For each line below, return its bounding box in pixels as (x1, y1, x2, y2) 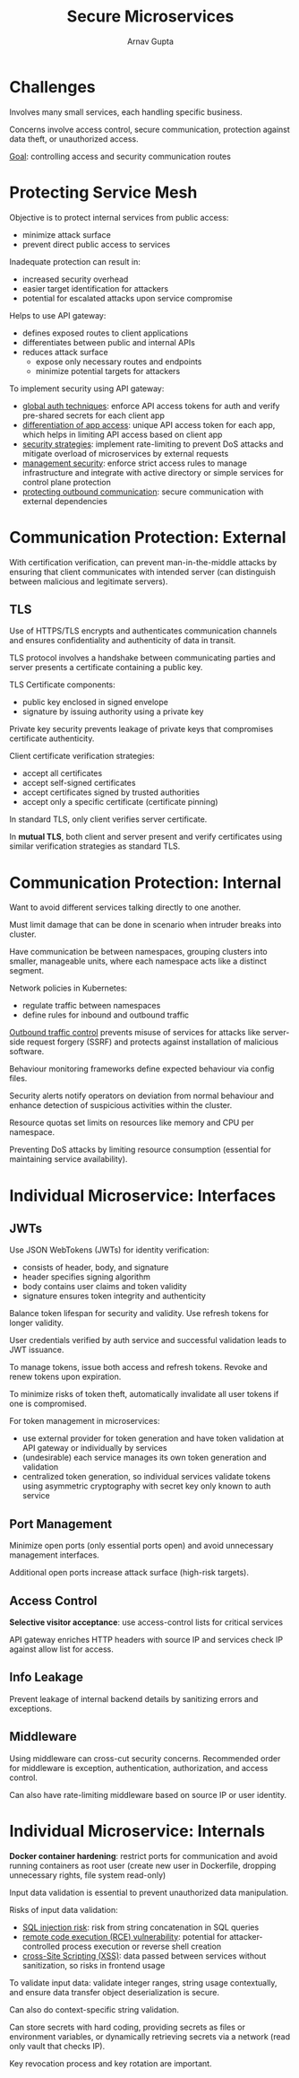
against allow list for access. (9, 1644, 114, 1655)
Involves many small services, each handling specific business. (9, 106, 243, 118)
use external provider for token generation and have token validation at (21, 1433, 285, 1444)
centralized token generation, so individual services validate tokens (21, 1471, 271, 1482)
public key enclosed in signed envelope (21, 697, 168, 708)
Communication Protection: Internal (9, 872, 282, 893)
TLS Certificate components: (9, 679, 116, 690)
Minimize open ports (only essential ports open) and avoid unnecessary (9, 1541, 274, 1551)
